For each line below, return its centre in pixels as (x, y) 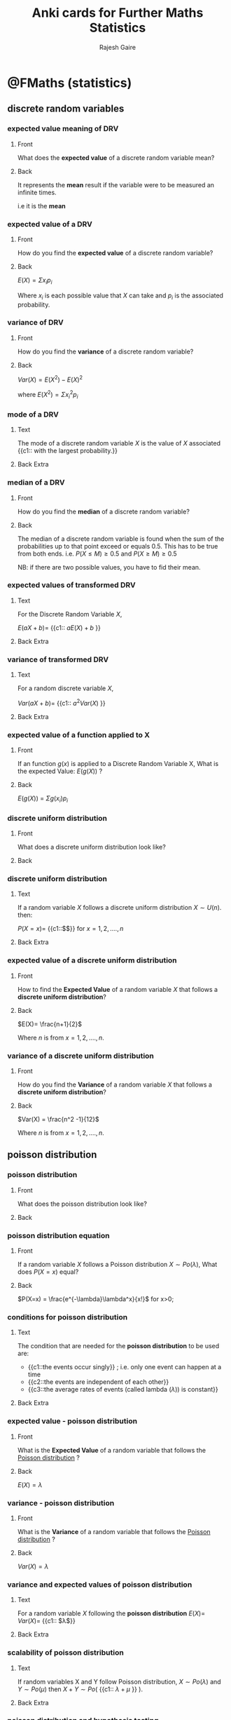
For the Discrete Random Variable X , (70, 614)
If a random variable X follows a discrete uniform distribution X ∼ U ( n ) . (119, 908)
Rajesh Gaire (118, 47)
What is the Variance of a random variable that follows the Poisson (114, 1531)
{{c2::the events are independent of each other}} (98, 1382)
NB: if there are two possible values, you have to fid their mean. (109, 567)
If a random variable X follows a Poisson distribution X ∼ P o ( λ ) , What (117, 1265)
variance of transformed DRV (58, 659)
